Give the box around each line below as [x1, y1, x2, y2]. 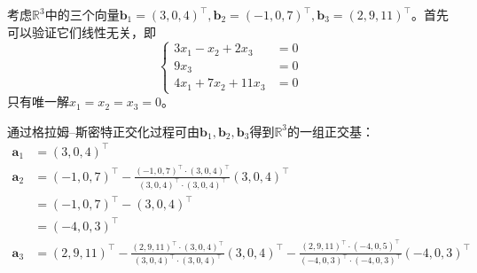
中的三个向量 [44, 5, 120, 23]
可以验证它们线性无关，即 [7, 22, 156, 41]
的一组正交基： [287, 121, 375, 140]
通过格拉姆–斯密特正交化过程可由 [7, 121, 199, 140]
